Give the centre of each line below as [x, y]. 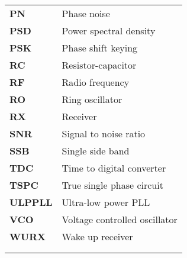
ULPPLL [31, 202]
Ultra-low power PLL [106, 202]
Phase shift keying [100, 48]
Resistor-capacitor [99, 65]
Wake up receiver [97, 236]
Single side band [96, 151]
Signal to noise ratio [104, 133]
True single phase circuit [112, 185]
